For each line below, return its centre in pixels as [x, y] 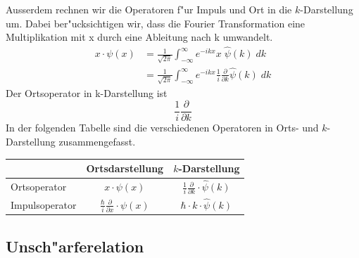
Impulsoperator [44, 205]
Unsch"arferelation [75, 246]
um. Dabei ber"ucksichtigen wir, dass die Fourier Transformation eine [156, 23]
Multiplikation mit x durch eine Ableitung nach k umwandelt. [139, 37]
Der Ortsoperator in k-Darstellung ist [87, 92]
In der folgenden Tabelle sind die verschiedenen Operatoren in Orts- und [162, 128]
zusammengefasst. [97, 141]
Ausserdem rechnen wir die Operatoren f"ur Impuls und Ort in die [149, 9]
